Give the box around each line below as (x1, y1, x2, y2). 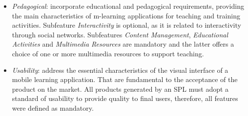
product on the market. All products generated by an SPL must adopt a (12, 83, 229, 94)
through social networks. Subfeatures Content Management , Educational (12, 29, 228, 39)
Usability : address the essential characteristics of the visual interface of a (12, 65, 228, 75)
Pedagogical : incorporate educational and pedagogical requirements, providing (12, 1, 244, 11)
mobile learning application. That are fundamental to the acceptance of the (12, 74, 238, 84)
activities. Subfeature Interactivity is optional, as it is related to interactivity (12, 20, 241, 30)
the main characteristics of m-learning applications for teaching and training (12, 10, 240, 20)
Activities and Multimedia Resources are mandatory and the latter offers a (12, 39, 234, 49)
